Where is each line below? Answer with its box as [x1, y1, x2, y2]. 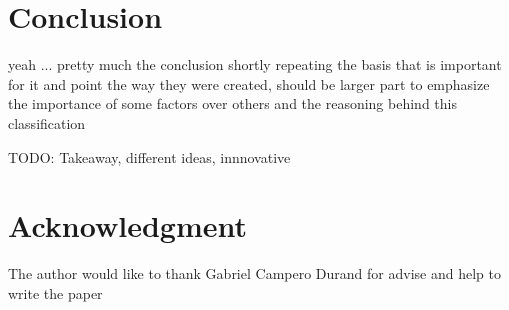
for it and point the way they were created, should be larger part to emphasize [8, 73, 490, 94]
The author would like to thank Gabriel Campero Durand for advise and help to [8, 263, 501, 284]
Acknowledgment [8, 205, 247, 246]
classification [8, 112, 86, 133]
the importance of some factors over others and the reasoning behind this [8, 93, 457, 114]
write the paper [8, 282, 103, 303]
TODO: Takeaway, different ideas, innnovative [8, 146, 291, 167]
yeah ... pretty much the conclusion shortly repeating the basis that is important [8, 54, 502, 75]
